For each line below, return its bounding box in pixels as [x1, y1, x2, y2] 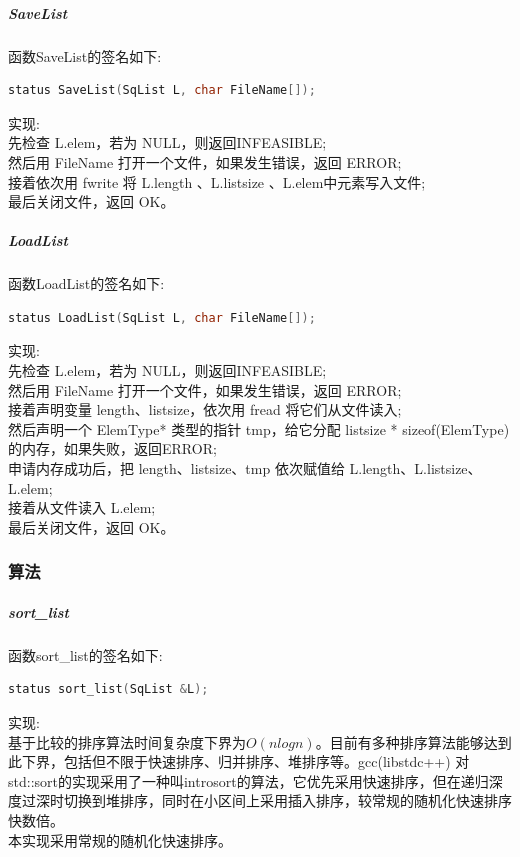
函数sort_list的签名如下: [8, 644, 163, 665]
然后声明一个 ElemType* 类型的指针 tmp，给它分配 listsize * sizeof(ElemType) [8, 418, 510, 439]
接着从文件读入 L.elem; [8, 497, 156, 518]
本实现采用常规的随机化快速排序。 [8, 829, 232, 850]
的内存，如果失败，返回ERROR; [8, 438, 217, 459]
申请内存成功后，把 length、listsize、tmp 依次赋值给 [8, 458, 345, 479]
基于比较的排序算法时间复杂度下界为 [8, 731, 246, 752]
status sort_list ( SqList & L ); [8, 682, 209, 697]
